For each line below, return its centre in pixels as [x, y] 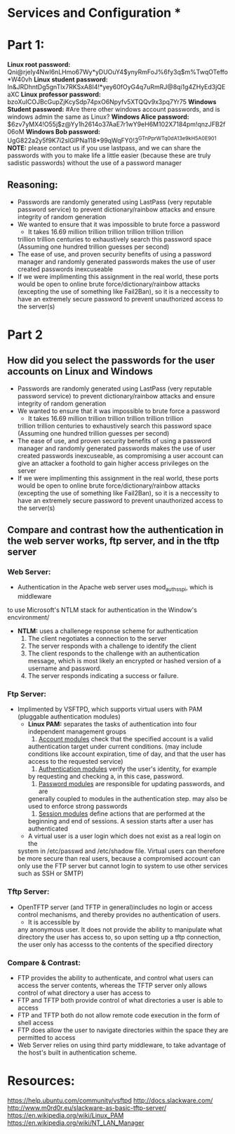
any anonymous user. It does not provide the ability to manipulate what [120, 930]
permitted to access [46, 1037]
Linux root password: [39, 65]
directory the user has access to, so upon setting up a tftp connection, [119, 937]
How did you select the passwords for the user [111, 361]
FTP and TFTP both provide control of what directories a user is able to [120, 1000]
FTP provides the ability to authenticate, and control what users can [115, 977]
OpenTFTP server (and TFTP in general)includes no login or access [115, 907]
